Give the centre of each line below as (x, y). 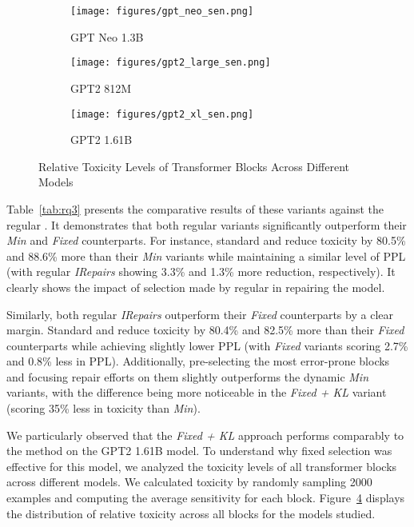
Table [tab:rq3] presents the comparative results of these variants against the (195, 208)
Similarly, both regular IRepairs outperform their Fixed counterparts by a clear (200, 314)
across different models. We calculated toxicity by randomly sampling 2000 (189, 482)
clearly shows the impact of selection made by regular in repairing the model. (196, 287)
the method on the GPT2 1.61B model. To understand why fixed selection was (199, 451)
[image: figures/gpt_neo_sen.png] (162, 11)
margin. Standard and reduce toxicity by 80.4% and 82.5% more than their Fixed (205, 330)
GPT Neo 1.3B (107, 36)
